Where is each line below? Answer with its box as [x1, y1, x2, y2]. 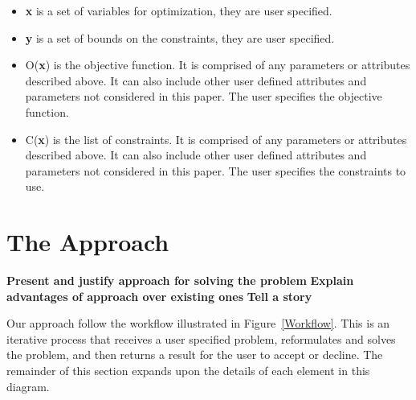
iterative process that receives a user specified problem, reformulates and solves [6, 330, 396, 347]
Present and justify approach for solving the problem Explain [6, 272, 354, 289]
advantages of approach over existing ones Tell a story [6, 287, 312, 304]
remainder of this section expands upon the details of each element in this [6, 362, 370, 379]
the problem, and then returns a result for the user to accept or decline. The [6, 346, 383, 363]
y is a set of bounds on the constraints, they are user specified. [25, 29, 335, 46]
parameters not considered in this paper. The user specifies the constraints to [25, 162, 406, 179]
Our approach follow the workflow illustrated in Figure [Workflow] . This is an [6, 315, 390, 332]
